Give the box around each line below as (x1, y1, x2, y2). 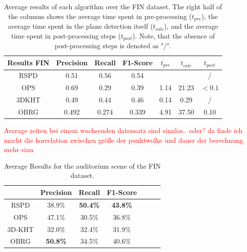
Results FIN (7, 58, 50, 68)
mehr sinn (4, 144, 34, 155)
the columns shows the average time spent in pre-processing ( (8, 11, 192, 21)
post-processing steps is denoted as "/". (55, 40, 171, 51)
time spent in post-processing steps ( (11, 30, 121, 40)
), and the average (164, 21, 218, 31)
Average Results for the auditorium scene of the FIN (4, 160, 161, 171)
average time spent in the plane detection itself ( (8, 21, 153, 31)
